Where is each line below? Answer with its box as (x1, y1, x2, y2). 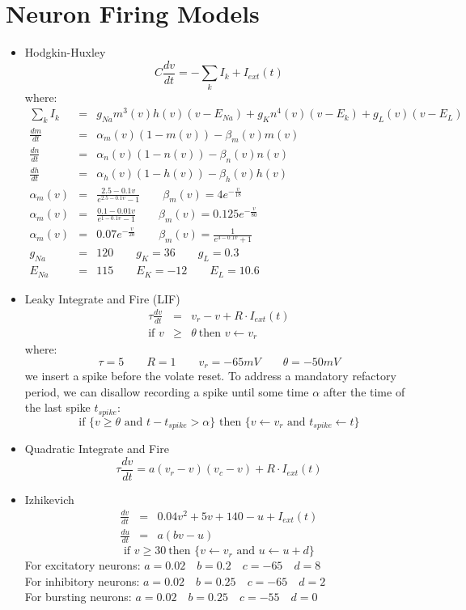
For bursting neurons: (24, 588, 132, 605)
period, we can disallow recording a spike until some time (24, 383, 309, 400)
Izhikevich (24, 490, 74, 507)
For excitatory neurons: (24, 557, 141, 574)
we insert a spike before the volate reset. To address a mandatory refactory (24, 367, 396, 384)
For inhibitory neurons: (24, 572, 140, 589)
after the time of (323, 383, 405, 400)
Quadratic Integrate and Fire (24, 440, 169, 457)
